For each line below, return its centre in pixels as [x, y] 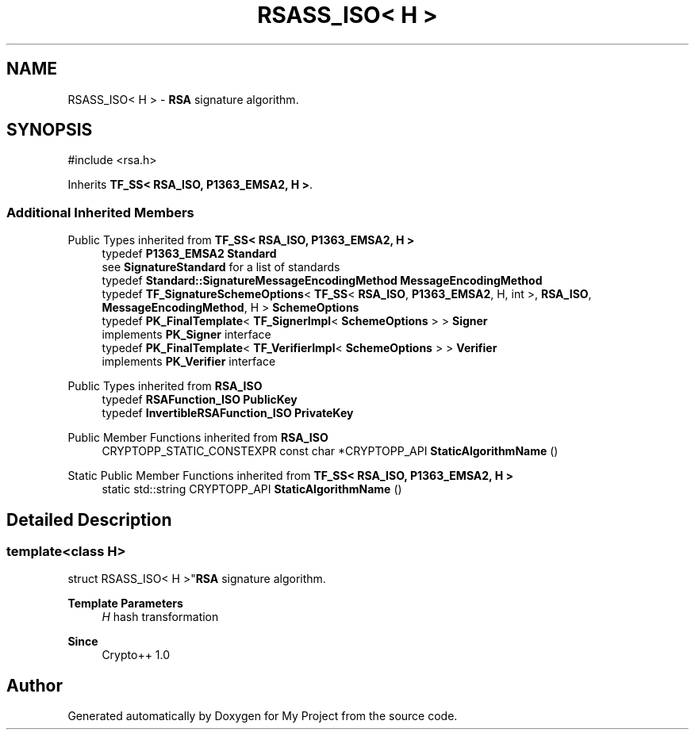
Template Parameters [125, 604]
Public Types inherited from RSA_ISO [165, 386]
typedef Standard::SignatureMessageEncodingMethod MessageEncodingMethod [322, 281]
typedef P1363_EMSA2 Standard [189, 254]
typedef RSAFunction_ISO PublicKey [200, 400]
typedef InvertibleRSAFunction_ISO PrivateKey [228, 413]
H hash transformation [160, 617]
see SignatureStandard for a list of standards [221, 267]
